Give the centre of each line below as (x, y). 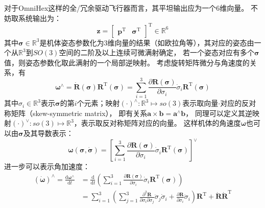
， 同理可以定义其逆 (219, 113)
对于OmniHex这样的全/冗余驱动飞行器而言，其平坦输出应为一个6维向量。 (126, 8)
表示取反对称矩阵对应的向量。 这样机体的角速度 (161, 123)
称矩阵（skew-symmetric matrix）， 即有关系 (76, 113)
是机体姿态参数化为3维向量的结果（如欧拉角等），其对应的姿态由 (147, 42)
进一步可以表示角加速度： (47, 166)
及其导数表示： (48, 133)
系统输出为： (40, 18)
